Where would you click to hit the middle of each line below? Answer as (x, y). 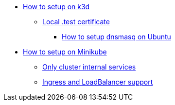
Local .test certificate (76, 22)
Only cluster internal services (89, 67)
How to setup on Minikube (65, 52)
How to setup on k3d (56, 7)
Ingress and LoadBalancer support (98, 82)
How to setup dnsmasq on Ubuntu (116, 37)
